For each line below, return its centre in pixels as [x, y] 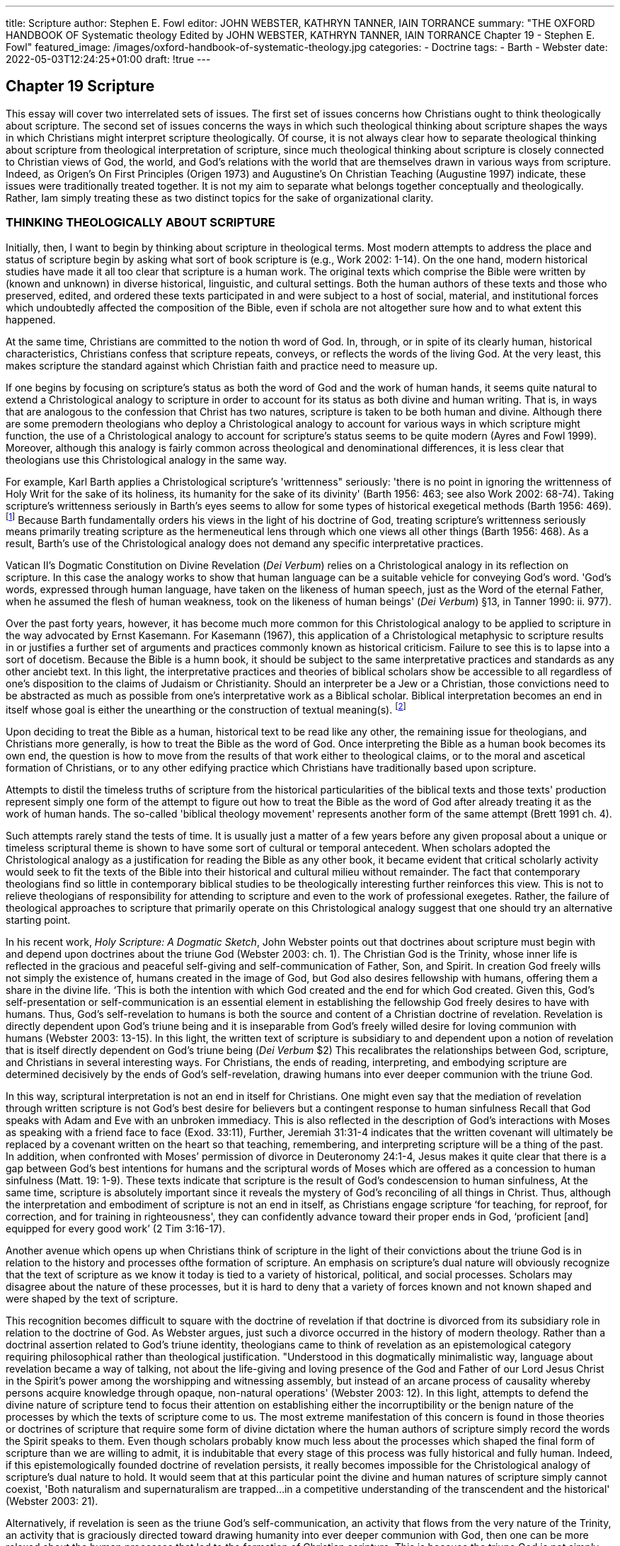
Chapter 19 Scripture [80, 86]
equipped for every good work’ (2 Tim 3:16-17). [116, 1228]
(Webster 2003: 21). [52, 1501]
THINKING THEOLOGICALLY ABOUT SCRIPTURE [140, 223]
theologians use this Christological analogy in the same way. [147, 459]
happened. [31, 319]
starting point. [38, 920]
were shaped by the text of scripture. [92, 1298]
